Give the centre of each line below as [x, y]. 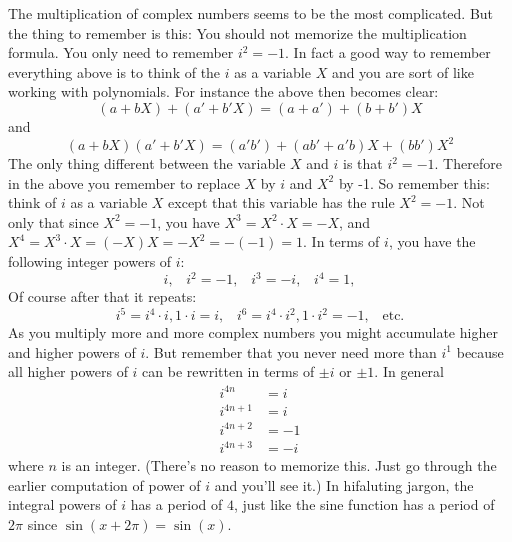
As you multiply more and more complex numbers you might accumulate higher [253, 332]
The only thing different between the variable [147, 163]
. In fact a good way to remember [388, 52]
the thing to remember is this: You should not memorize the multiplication [237, 32]
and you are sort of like [402, 71]
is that [363, 163]
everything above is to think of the [114, 71]
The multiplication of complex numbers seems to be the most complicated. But [251, 13]
